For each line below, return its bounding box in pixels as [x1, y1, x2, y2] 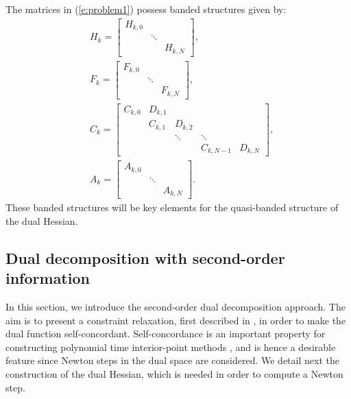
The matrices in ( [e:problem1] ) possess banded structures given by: [5, 2, 287, 16]
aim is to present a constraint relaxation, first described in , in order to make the [5, 313, 346, 327]
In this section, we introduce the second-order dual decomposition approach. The [5, 300, 346, 313]
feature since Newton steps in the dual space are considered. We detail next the [5, 353, 339, 367]
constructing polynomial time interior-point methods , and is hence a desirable [5, 339, 336, 354]
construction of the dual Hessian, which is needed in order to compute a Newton [5, 366, 343, 380]
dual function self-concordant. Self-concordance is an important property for [5, 326, 326, 341]
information [5, 267, 90, 289]
